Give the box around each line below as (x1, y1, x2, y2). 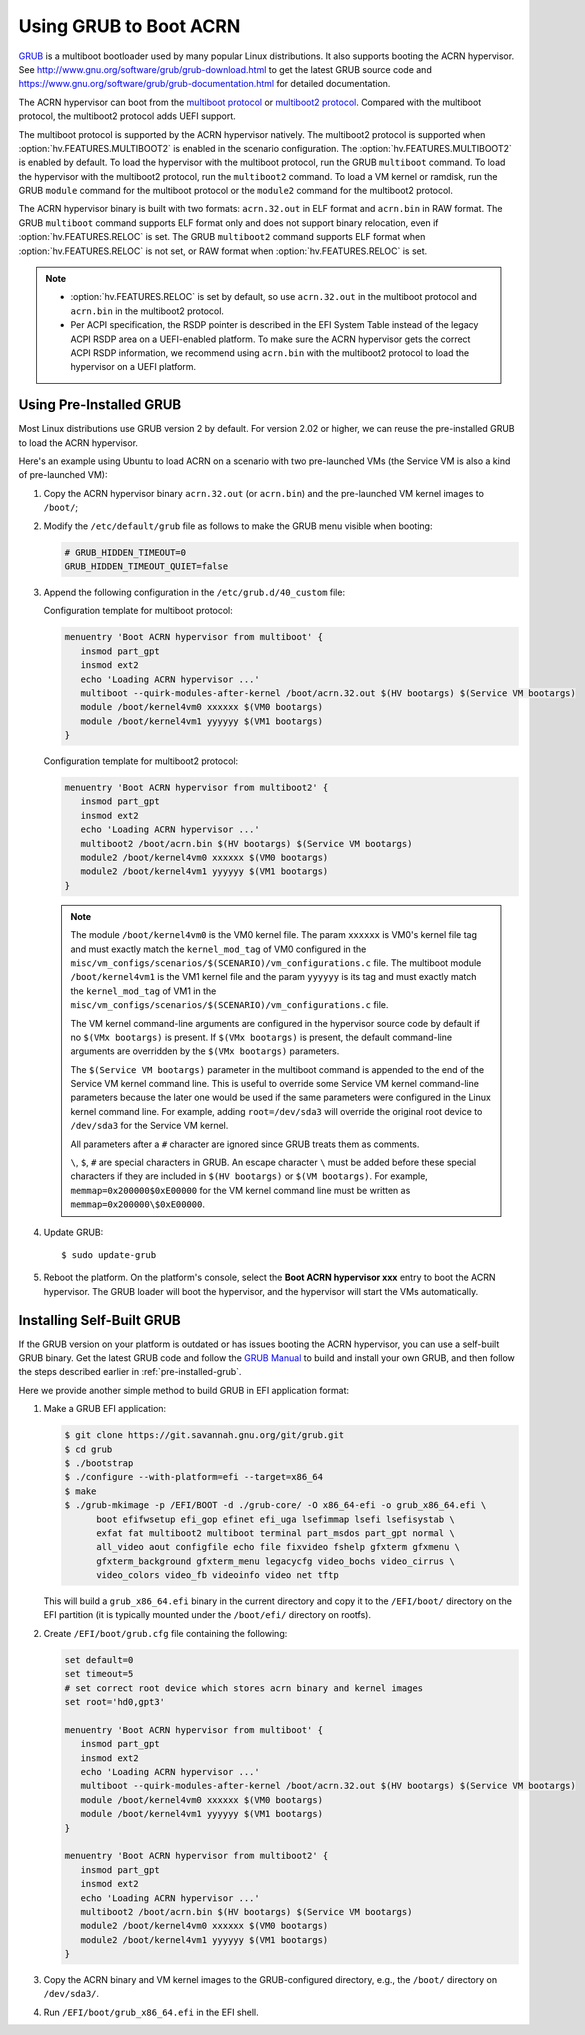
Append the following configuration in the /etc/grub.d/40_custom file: (43, 586, 345, 598)
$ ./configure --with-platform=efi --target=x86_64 (64, 1471, 324, 1483)
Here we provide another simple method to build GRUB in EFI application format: (18, 1384, 350, 1396)
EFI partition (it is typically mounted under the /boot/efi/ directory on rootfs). (43, 1609, 372, 1621)
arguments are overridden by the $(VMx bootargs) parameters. (70, 1045, 340, 1057)
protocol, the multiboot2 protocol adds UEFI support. (18, 110, 237, 122)
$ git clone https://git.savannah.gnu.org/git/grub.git (64, 1430, 345, 1441)
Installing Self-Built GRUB (18, 1311, 181, 1329)
